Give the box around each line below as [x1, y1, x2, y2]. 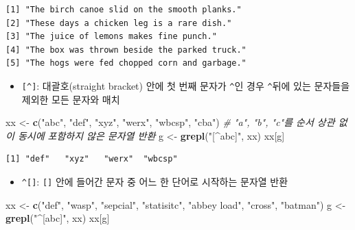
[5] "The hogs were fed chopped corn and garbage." [5, 58, 247, 68]
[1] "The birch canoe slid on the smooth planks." [5, 5, 242, 14]
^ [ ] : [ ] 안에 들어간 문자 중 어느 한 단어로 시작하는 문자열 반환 [21, 175, 288, 188]
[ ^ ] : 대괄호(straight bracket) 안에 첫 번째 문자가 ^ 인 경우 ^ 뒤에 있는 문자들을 [21, 78, 350, 92]
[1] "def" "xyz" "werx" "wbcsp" [5, 154, 178, 164]
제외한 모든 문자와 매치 [21, 92, 120, 106]
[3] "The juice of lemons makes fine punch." [5, 31, 217, 42]
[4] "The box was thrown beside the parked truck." [5, 44, 247, 55]
